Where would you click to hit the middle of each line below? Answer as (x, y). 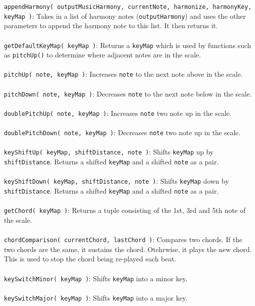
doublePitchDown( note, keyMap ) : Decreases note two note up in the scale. (122, 132)
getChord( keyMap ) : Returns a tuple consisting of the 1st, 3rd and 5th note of (125, 210)
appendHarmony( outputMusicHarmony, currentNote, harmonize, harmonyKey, (128, 7)
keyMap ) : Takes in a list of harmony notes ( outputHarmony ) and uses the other (125, 16)
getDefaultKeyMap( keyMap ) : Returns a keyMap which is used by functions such (127, 45)
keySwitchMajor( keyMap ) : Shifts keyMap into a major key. (96, 297)
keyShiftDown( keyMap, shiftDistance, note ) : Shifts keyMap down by (117, 181)
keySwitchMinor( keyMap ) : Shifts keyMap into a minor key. (96, 278)
